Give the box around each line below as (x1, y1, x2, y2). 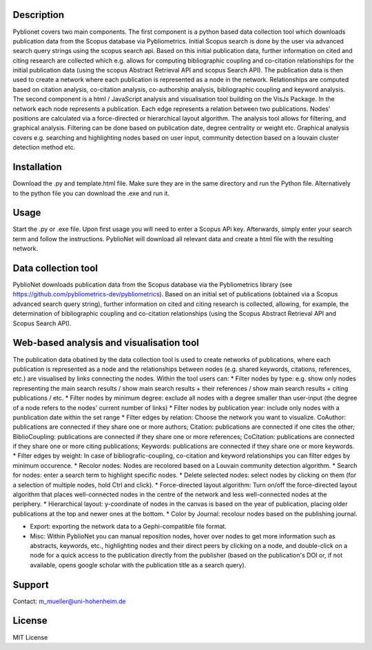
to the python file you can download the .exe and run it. (12, 189, 170, 197)
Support (12, 579, 49, 591)
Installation (12, 161, 62, 173)
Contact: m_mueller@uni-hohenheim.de (12, 597, 127, 605)
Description (12, 9, 65, 21)
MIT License (12, 633, 48, 641)
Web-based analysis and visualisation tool (12, 337, 199, 349)
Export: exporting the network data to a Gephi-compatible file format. (30, 522, 227, 531)
